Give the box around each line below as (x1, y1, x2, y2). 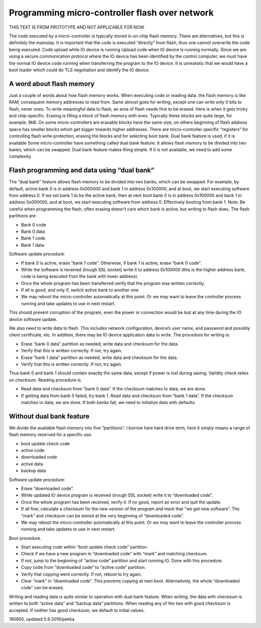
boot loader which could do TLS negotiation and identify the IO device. (9, 67, 150, 73)
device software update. (9, 316, 58, 322)
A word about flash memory (9, 80, 95, 88)
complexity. (9, 153, 32, 160)
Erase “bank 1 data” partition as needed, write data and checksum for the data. (21, 354, 178, 360)
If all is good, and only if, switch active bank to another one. (21, 287, 140, 293)
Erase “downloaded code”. (21, 485, 74, 491)
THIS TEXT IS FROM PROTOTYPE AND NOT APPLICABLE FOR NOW (9, 24, 145, 30)
